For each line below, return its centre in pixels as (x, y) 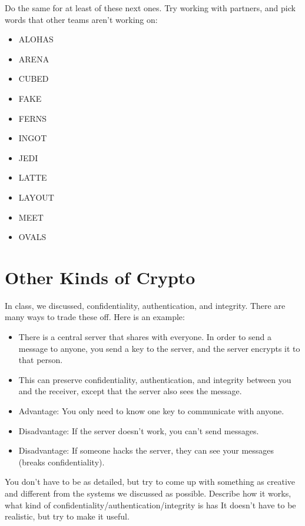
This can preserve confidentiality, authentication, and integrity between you (155, 379)
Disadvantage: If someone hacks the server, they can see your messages (146, 450)
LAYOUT (36, 197)
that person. (41, 360)
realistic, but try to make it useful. (67, 516)
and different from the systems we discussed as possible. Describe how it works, (148, 493)
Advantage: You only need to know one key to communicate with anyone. (151, 411)
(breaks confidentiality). (62, 462)
